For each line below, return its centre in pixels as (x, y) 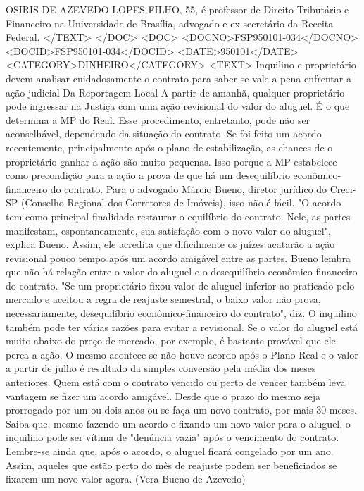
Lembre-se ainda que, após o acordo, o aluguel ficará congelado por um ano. (170, 451)
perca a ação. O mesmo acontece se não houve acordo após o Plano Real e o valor (182, 354)
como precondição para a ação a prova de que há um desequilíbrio (148, 175)
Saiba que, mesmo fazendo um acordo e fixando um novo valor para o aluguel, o (178, 423)
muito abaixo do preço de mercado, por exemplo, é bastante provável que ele (171, 341)
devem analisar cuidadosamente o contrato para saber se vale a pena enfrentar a (178, 78)
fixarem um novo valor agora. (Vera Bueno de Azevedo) (126, 479)
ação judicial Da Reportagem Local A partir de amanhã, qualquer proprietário (175, 92)
